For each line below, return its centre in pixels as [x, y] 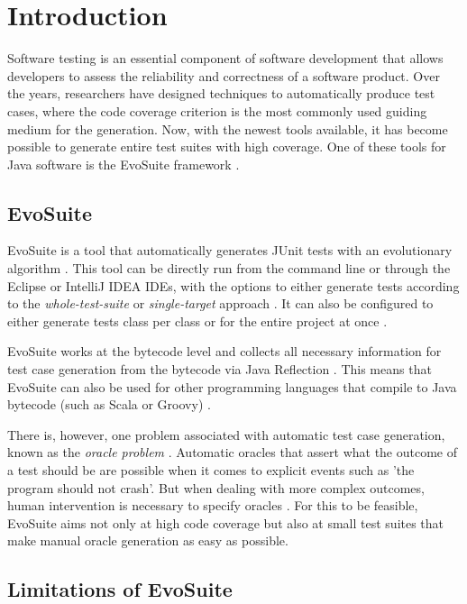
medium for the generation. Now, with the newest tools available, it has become [228, 128]
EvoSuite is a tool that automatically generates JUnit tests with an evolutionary [230, 250]
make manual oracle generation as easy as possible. [148, 540]
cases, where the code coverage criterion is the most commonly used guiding [217, 110]
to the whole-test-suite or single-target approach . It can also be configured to [220, 303]
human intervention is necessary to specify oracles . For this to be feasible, [213, 505]
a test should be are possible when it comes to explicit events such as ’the [211, 470]
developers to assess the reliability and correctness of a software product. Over [224, 75]
